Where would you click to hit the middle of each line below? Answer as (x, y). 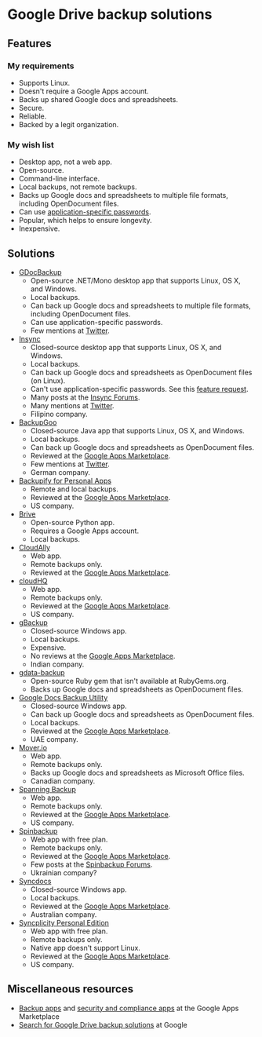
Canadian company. (63, 781)
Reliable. (33, 116)
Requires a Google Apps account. (84, 531)
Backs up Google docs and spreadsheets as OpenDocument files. (137, 689)
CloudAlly (35, 547)
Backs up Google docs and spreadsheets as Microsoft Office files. (137, 772)
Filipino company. (59, 414)
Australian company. (64, 914)
